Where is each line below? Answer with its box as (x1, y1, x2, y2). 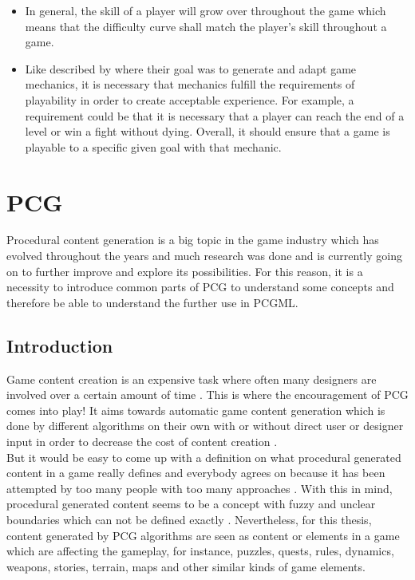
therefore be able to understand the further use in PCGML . (6, 294, 298, 310)
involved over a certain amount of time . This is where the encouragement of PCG (6, 386, 409, 403)
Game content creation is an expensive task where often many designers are (6, 370, 377, 387)
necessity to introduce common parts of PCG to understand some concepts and (6, 278, 394, 295)
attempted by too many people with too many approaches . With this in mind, (6, 479, 393, 496)
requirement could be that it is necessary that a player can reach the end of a (25, 107, 405, 124)
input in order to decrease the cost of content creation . (6, 433, 278, 450)
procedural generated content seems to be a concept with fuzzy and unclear (6, 495, 376, 512)
